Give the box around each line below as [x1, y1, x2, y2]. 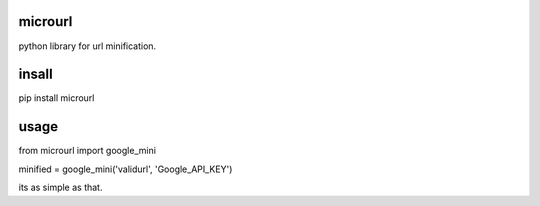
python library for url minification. [18, 40, 157, 52]
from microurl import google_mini [18, 145, 157, 157]
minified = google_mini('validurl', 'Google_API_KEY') [18, 163, 233, 175]
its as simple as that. [18, 181, 103, 194]
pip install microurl [18, 92, 95, 104]
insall [18, 66, 54, 83]
